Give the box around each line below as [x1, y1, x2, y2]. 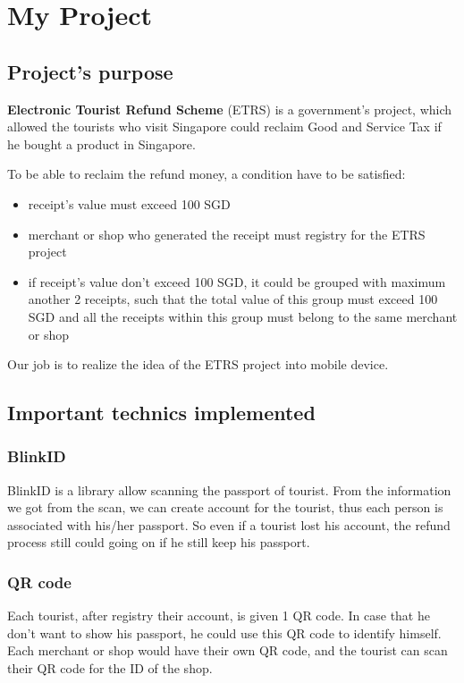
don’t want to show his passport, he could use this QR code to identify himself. [7, 623, 442, 642]
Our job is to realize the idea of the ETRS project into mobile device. [7, 355, 389, 374]
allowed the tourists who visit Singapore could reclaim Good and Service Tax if [7, 117, 442, 136]
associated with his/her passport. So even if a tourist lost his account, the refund [7, 515, 451, 534]
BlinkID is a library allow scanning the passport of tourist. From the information [7, 480, 451, 499]
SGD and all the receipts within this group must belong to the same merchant [28, 307, 458, 325]
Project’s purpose [7, 57, 173, 85]
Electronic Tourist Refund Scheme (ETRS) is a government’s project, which [7, 99, 452, 118]
